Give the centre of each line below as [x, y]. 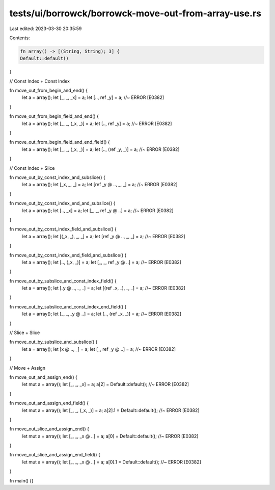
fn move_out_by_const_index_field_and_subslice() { [63, 229]
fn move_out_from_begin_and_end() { [48, 91]
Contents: [20, 38]
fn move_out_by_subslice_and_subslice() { [53, 342]
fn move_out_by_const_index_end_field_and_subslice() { [68, 255]
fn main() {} [22, 481]
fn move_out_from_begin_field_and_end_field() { [60, 142]
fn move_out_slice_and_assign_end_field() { [55, 455]
